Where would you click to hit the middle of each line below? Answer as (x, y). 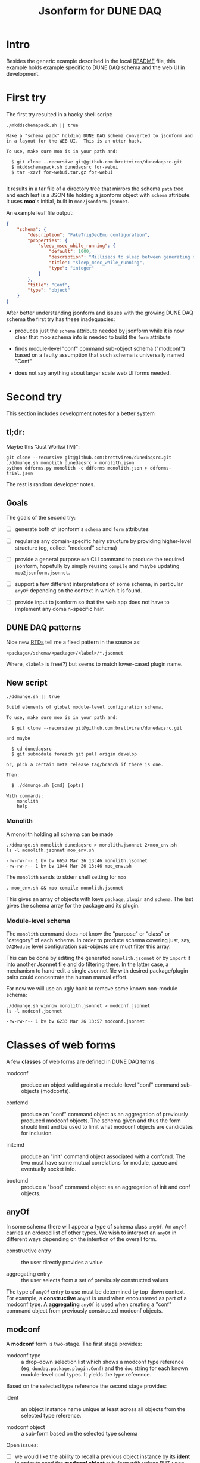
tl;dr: (15, 432)
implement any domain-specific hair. (60, 609)
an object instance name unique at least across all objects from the (103, 1409)
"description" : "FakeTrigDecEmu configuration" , (89, 235)
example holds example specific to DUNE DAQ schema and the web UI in (96, 67)
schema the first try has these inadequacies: (61, 319)
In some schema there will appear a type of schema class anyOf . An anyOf (96, 1226)
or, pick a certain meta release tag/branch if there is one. (85, 764)
